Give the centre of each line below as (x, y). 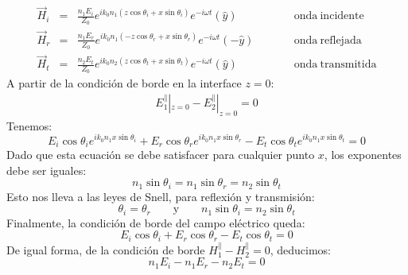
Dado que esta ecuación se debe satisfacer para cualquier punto (161, 154)
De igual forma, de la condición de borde (106, 249)
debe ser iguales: (47, 170)
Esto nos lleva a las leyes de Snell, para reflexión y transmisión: (161, 196)
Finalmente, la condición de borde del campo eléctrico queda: (156, 222)
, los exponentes (363, 154)
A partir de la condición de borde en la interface (124, 83)
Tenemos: (29, 125)
